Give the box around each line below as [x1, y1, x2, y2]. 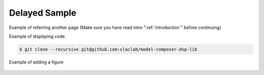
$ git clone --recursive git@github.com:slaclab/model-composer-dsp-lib [19, 47, 198, 52]
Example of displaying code [9, 33, 65, 39]
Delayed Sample [9, 7, 77, 18]
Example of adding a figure [9, 59, 64, 65]
